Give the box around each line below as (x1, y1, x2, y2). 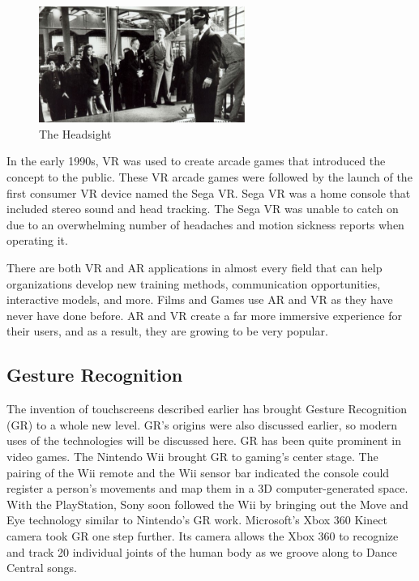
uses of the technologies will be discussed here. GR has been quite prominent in (6, 432, 401, 449)
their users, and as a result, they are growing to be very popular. (6, 323, 328, 340)
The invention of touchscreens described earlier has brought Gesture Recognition (6, 400, 408, 417)
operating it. (6, 232, 68, 249)
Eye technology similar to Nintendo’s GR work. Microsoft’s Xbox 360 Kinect (6, 511, 387, 528)
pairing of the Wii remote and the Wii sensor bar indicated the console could (6, 464, 390, 481)
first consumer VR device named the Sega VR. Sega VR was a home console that (6, 184, 411, 201)
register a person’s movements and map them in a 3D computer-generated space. (6, 480, 408, 497)
